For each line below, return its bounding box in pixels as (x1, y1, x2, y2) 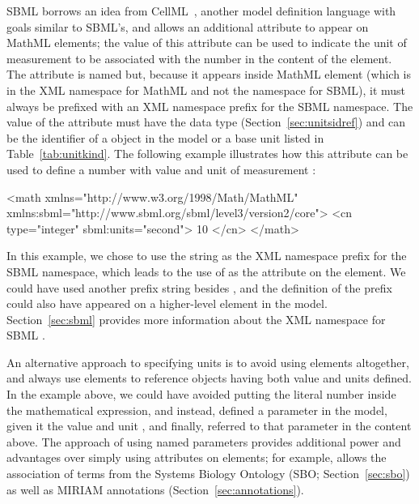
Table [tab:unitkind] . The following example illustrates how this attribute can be (6, 145, 408, 162)
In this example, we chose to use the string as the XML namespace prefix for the (6, 247, 407, 264)
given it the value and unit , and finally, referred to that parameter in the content (6, 417, 412, 434)
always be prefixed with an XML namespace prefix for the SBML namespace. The (6, 97, 413, 114)
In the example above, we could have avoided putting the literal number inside (6, 386, 396, 403)
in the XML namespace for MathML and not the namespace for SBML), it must (6, 81, 406, 98)
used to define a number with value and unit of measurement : (6, 160, 316, 177)
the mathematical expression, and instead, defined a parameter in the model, (6, 401, 387, 418)
